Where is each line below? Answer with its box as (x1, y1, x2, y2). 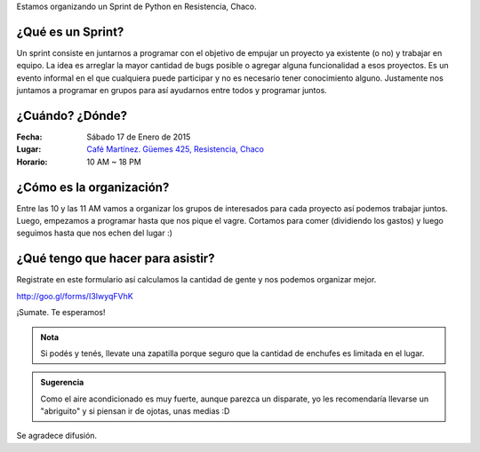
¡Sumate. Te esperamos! (16, 307, 106, 318)
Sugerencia (40, 377, 84, 388)
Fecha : (16, 131, 43, 142)
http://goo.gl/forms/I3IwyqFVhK (16, 290, 133, 301)
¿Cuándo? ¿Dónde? (16, 107, 128, 123)
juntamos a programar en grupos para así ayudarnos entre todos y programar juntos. (16, 85, 328, 96)
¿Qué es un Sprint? (16, 24, 124, 39)
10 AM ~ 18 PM (86, 156, 141, 167)
